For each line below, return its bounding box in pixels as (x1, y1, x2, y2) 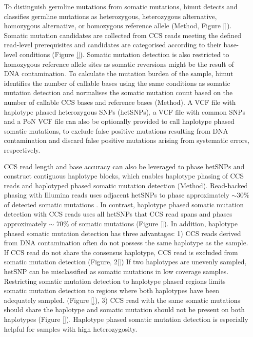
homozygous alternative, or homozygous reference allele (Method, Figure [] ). (4, 20, 232, 31)
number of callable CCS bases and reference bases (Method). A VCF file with (4, 97, 236, 107)
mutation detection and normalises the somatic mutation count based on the (4, 87, 233, 98)
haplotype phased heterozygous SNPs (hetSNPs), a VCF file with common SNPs (4, 106, 246, 117)
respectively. (4, 144, 40, 155)
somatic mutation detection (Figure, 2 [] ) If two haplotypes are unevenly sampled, (4, 257, 247, 267)
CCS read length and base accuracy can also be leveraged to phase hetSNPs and (4, 161, 245, 171)
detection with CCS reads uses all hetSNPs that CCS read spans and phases (4, 209, 232, 219)
